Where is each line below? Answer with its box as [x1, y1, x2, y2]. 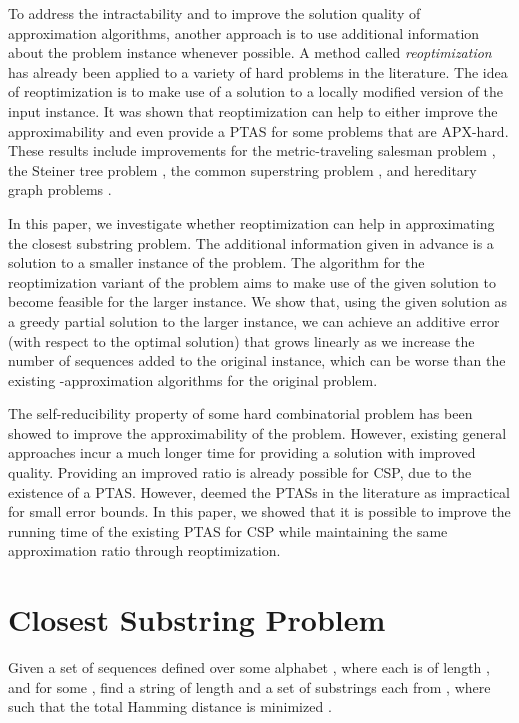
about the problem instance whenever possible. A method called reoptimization [8, 42, 492, 63]
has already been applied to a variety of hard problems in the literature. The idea [8, 61, 508, 82]
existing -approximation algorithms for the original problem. [8, 369, 378, 390]
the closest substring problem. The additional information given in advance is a [8, 232, 494, 253]
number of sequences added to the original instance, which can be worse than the [8, 350, 506, 371]
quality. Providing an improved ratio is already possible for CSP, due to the [8, 462, 472, 483]
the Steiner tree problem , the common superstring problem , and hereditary [8, 159, 477, 180]
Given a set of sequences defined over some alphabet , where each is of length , [8, 657, 490, 678]
